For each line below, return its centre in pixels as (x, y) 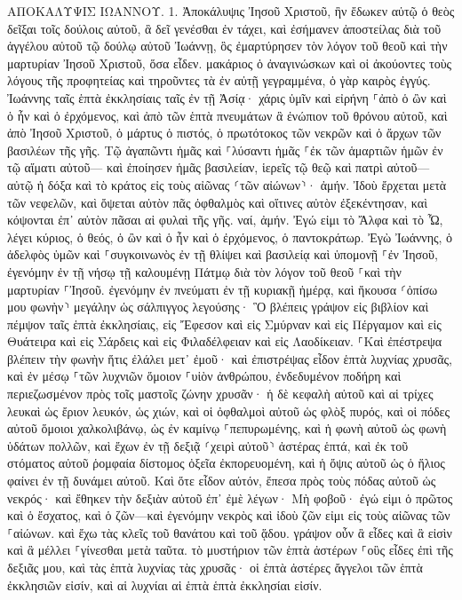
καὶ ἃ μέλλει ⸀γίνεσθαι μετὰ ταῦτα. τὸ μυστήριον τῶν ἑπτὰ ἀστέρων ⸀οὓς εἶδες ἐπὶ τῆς (230, 550)
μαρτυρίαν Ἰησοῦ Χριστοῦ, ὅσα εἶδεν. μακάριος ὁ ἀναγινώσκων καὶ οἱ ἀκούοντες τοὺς (230, 63)
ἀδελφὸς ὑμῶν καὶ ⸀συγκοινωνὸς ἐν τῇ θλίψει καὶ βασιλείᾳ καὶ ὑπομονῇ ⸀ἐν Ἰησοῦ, (223, 254)
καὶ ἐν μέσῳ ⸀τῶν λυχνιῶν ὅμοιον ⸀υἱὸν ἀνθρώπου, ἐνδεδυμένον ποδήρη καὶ (204, 376)
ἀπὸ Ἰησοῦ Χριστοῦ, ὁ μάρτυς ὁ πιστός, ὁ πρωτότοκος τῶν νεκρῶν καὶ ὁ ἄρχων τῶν (224, 133)
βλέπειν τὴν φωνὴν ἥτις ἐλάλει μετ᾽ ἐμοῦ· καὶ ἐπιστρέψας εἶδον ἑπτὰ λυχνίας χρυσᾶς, (230, 358)
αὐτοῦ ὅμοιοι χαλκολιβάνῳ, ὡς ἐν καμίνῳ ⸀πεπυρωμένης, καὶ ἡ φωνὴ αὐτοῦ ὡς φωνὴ (227, 428)
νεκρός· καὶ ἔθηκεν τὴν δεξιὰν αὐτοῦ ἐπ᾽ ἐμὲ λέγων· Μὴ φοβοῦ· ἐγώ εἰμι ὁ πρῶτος (230, 497)
